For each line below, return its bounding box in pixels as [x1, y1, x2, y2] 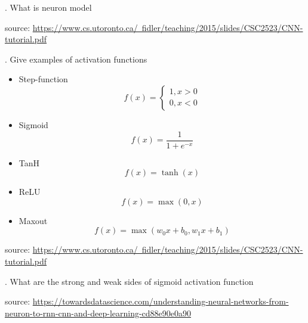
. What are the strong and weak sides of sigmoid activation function [5, 275, 254, 287]
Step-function [19, 73, 68, 85]
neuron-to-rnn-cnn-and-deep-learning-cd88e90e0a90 [5, 306, 192, 319]
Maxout [19, 214, 48, 226]
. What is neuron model [5, 1, 92, 13]
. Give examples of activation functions [5, 52, 147, 65]
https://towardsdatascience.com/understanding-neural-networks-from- [32, 295, 289, 308]
